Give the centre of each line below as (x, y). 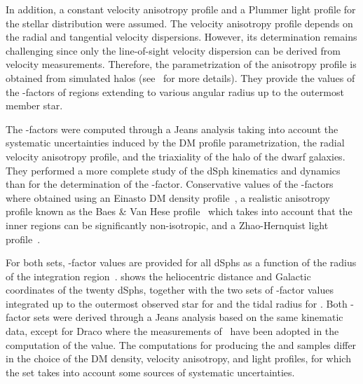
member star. (34, 105)
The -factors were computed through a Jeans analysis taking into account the (172, 129)
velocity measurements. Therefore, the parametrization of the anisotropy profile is (181, 64)
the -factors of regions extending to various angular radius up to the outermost (175, 91)
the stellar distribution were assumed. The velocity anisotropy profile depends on (179, 23)
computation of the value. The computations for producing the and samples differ (181, 344)
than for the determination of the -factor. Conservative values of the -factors (170, 184)
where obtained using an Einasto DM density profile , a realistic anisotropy (168, 197)
